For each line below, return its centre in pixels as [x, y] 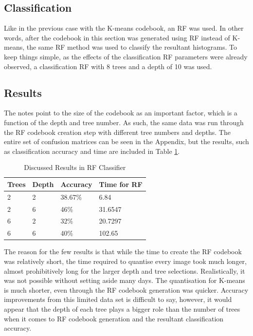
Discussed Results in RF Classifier [75, 167]
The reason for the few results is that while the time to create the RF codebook [123, 252]
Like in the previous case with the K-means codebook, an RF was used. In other [124, 28]
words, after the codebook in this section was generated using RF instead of [117, 37]
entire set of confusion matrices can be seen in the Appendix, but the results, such [126, 141]
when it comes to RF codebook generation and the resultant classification [114, 318]
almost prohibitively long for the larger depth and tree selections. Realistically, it [125, 271]
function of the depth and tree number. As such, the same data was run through [124, 122]
